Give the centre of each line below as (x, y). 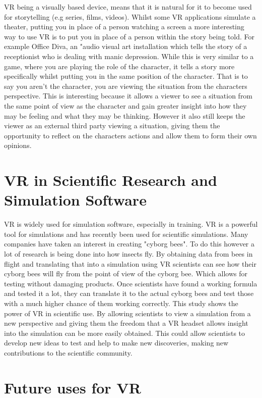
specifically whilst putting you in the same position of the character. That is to (126, 76)
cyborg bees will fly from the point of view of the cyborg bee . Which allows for (126, 273)
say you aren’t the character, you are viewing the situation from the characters (126, 86)
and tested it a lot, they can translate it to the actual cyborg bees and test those (129, 293)
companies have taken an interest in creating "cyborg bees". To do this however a (129, 244)
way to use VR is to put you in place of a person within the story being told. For (129, 36)
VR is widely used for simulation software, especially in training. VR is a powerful (131, 224)
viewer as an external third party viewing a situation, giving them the (112, 126)
